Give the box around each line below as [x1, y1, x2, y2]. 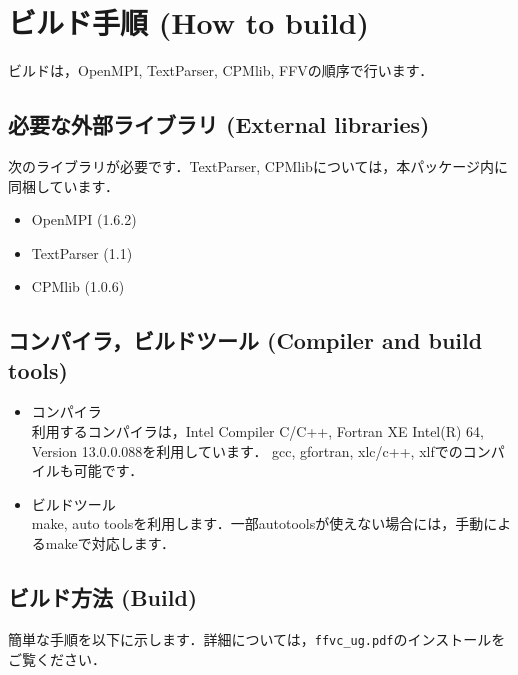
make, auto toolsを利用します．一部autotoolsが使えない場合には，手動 [31, 513, 484, 534]
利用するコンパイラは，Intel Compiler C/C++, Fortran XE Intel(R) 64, [31, 421, 485, 442]
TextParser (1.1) [31, 242, 133, 263]
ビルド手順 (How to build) [8, 2, 370, 43]
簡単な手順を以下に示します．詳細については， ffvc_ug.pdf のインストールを [8, 628, 506, 649]
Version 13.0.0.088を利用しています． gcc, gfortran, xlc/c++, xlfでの [31, 440, 463, 461]
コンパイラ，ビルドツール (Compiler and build [8, 325, 483, 356]
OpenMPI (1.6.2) [31, 209, 137, 230]
